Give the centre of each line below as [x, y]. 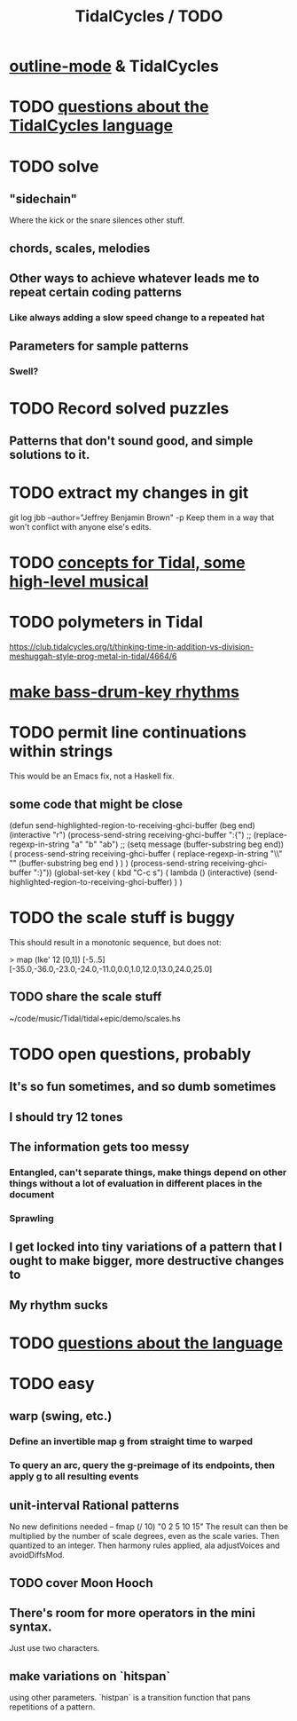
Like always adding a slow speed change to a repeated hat [137, 318]
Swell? [24, 372]
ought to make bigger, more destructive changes [147, 1261]
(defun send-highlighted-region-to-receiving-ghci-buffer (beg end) [132, 825]
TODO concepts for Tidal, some [127, 563]
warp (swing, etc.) [61, 1416]
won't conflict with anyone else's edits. [81, 526]
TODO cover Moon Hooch [81, 1583]
